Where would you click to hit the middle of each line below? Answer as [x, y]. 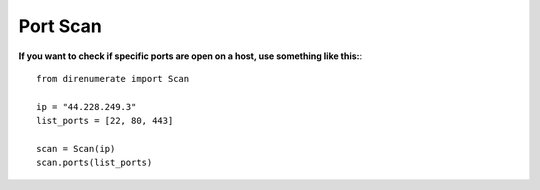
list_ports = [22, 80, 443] [105, 121]
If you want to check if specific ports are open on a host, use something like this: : [190, 56]
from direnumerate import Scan [113, 78]
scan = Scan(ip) [76, 148]
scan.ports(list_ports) [94, 163]
